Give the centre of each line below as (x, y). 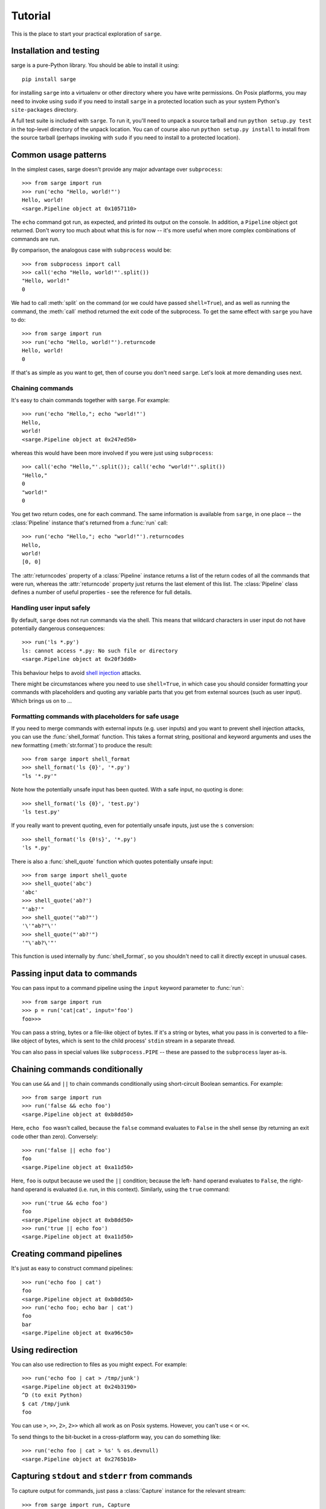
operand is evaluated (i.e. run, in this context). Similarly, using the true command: (127, 1189)
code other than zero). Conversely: (55, 1136)
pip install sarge (49, 79)
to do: (18, 319)
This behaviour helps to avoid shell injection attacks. (76, 672)
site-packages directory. (45, 110)
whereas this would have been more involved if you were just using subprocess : (112, 453)
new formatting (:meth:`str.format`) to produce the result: (82, 745)
